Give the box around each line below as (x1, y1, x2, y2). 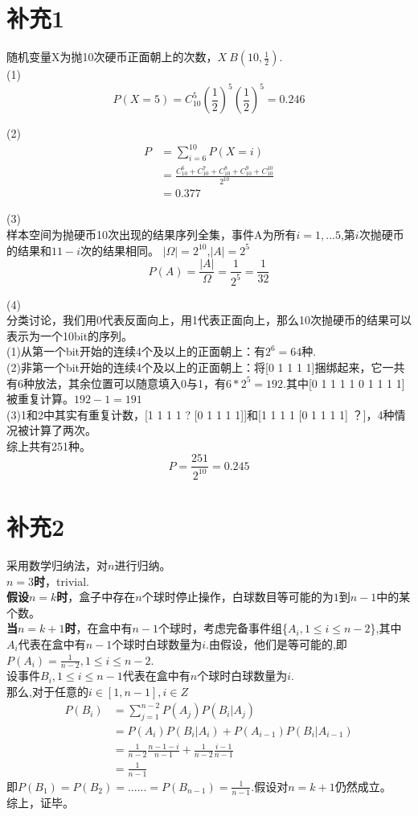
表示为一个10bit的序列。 (6, 327, 133, 344)
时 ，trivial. (34, 572, 89, 589)
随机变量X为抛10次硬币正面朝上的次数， (6, 48, 218, 65)
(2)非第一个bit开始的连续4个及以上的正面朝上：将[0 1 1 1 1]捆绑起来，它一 (6, 358, 394, 375)
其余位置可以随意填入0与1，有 (68, 374, 226, 391)
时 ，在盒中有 (64, 620, 133, 637)
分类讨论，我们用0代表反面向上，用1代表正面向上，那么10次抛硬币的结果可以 (6, 311, 412, 328)
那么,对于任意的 (6, 683, 88, 699)
